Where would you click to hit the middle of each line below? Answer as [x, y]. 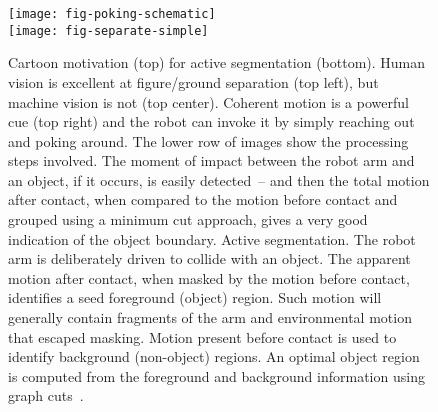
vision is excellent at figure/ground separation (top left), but [193, 81]
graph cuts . [46, 395]
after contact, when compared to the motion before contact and [203, 199]
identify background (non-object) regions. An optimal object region [214, 356]
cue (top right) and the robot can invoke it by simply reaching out [211, 121]
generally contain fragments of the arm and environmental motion [210, 317]
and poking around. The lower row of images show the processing [208, 140]
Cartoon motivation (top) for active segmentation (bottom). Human [217, 62]
